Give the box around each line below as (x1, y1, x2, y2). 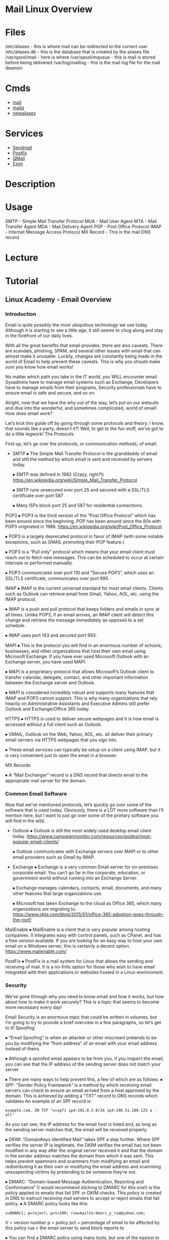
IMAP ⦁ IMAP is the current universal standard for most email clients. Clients (5, 585, 163, 591)
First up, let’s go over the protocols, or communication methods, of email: (5, 441, 157, 447)
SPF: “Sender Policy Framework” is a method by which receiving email (5, 1082, 152, 1088)
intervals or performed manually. (5, 560, 73, 566)
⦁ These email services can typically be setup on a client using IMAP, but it (5, 747, 160, 753)
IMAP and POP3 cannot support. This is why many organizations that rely (5, 695, 158, 701)
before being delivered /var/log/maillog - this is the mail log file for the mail (5, 60, 160, 66)
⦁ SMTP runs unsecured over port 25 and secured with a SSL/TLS (12, 487, 150, 493)
